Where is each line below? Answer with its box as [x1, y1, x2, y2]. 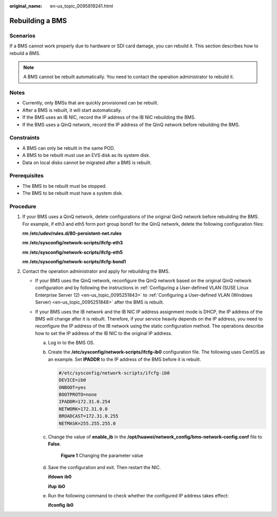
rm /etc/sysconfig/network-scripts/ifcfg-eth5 [22, 249, 123, 255]
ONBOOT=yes [58, 384, 86, 390]
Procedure [9, 203, 36, 210]
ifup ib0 [48, 483, 65, 489]
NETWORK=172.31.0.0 [58, 406, 108, 412]
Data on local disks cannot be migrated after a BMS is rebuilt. [22, 159, 152, 166]
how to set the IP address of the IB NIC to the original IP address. [35, 330, 172, 336]
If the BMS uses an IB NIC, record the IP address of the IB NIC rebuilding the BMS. [22, 114, 196, 120]
